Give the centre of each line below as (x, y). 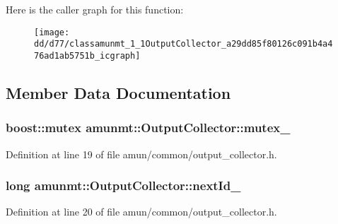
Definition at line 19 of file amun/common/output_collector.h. (141, 154)
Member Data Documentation (118, 92)
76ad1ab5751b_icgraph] (87, 55)
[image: (52, 32)
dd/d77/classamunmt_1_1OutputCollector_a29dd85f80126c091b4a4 (183, 44)
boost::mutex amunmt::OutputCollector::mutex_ (148, 128)
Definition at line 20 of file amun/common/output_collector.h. (141, 212)
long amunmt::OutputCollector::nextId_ (123, 185)
